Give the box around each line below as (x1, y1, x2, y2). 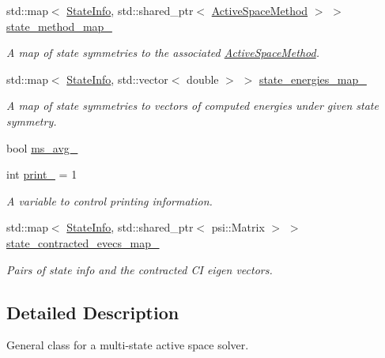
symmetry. (6, 112, 57, 129)
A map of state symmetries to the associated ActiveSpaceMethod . (6, 44, 320, 61)
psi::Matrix (211, 219, 265, 236)
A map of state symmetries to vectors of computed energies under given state (6, 97, 379, 114)
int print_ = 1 (6, 166, 77, 183)
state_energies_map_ (259, 70, 367, 87)
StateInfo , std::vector (66, 70, 168, 87)
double (187, 70, 219, 87)
